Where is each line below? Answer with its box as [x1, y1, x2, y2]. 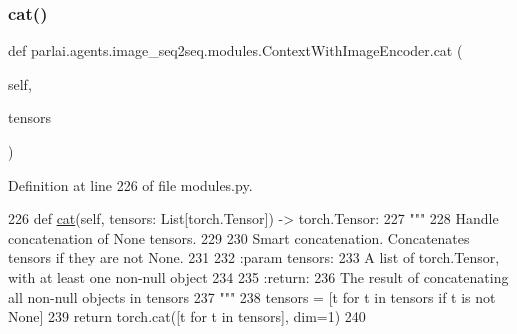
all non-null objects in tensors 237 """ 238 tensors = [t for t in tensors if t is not [8, 286, 496, 307]
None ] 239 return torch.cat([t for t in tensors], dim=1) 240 [8, 306, 366, 327]
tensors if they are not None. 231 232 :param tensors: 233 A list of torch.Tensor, [8, 247, 500, 268]
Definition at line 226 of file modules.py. [8, 174, 253, 195]
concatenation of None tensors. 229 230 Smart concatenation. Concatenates [8, 227, 470, 248]
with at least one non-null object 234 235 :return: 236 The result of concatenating [8, 266, 509, 287]
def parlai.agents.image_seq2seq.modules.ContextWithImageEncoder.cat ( [8, 40, 463, 61]
